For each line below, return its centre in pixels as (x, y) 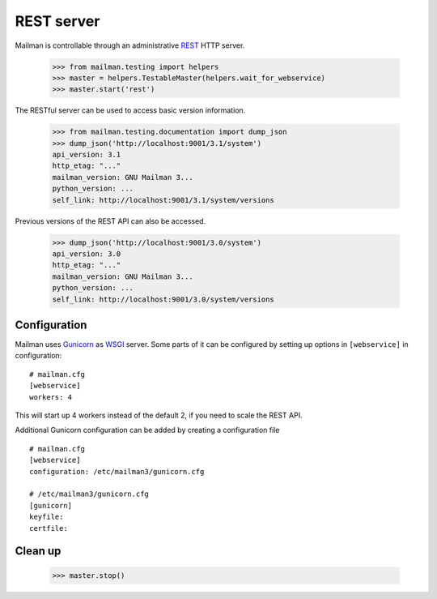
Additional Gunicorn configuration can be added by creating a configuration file (147, 430)
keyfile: (47, 517)
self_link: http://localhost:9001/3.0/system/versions (163, 299)
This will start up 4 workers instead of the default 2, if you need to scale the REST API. (159, 415)
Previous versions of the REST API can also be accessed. (110, 221)
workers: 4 (51, 397)
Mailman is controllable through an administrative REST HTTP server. (130, 45)
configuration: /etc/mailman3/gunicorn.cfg (117, 471)
